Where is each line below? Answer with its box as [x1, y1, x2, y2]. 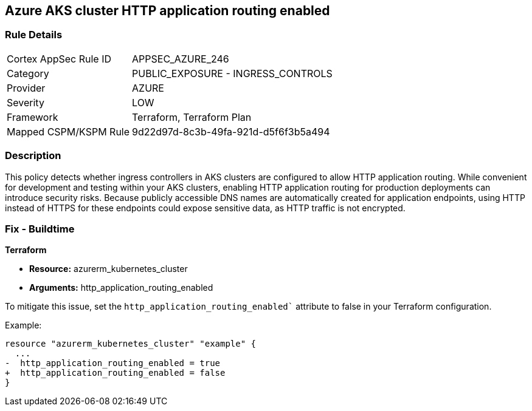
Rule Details [5, 29, 63, 41]
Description [5, 149, 61, 162]
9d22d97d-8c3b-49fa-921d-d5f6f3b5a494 [132, 125, 330, 138]
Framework [7, 110, 58, 123]
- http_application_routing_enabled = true [5, 358, 221, 369]
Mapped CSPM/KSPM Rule [7, 125, 130, 138]
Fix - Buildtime [5, 222, 75, 235]
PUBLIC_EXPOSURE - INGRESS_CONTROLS [132, 67, 333, 80]
